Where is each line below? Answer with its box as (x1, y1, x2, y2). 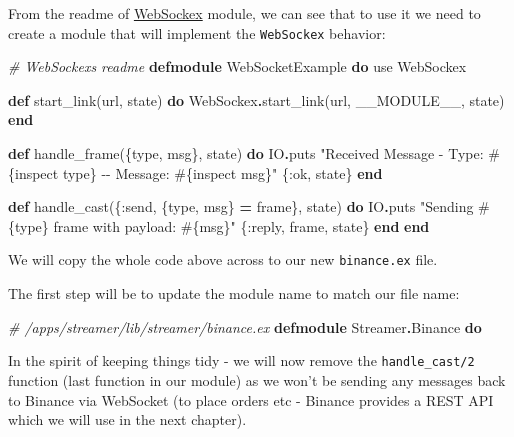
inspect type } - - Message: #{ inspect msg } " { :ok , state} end (15, 162, 383, 183)
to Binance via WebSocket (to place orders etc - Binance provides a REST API (8, 389, 494, 410)
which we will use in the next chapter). (8, 409, 247, 430)
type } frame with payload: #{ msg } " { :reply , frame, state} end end (15, 215, 430, 236)
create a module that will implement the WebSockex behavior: (8, 22, 386, 43)
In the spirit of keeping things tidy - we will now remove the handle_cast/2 (8, 350, 475, 371)
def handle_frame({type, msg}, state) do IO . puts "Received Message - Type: (8, 143, 484, 164)
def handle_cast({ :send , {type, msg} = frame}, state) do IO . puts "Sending (8, 196, 474, 217)
